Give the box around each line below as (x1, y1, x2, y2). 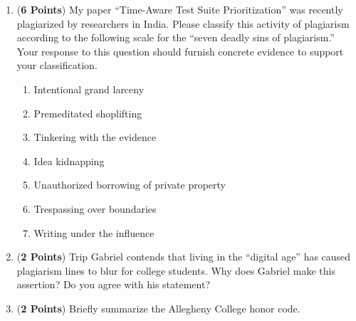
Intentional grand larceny (33, 81, 145, 96)
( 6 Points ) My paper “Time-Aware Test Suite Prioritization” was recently (16, 2, 343, 16)
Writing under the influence (33, 225, 155, 240)
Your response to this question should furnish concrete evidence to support (16, 43, 344, 58)
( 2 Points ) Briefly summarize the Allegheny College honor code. (16, 300, 300, 315)
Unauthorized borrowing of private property (33, 177, 226, 192)
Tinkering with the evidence (33, 130, 157, 144)
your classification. (16, 58, 98, 73)
